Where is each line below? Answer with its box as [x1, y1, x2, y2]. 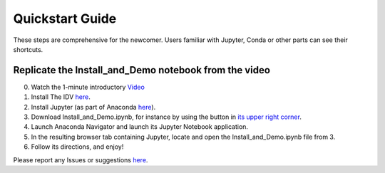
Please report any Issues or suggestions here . [13, 155, 148, 164]
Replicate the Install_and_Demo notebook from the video [13, 64, 271, 76]
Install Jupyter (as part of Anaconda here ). [31, 103, 156, 111]
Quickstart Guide [13, 11, 117, 26]
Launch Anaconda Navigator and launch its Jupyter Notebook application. [31, 122, 249, 131]
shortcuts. [13, 45, 43, 53]
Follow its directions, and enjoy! [31, 142, 124, 151]
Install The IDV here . [31, 93, 91, 101]
